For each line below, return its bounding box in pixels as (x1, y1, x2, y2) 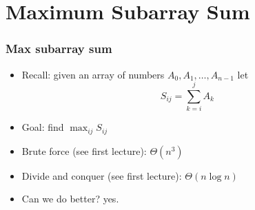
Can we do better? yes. (21, 191, 119, 206)
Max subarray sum (6, 40, 112, 57)
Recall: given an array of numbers (21, 67, 165, 81)
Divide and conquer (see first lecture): (21, 168, 182, 182)
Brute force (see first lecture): (21, 143, 147, 158)
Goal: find (21, 120, 64, 134)
